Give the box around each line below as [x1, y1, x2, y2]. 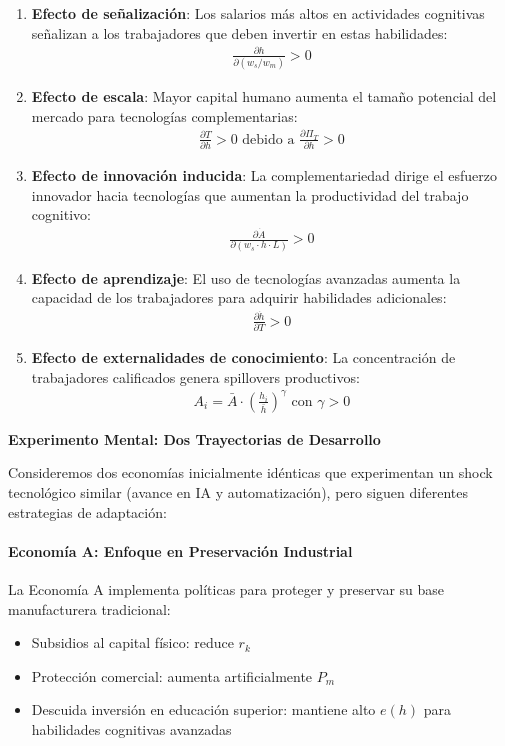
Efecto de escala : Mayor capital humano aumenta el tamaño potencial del [31, 86, 497, 107]
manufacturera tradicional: [8, 598, 171, 619]
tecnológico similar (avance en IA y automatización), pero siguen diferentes [8, 482, 468, 503]
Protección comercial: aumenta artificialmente [31, 665, 313, 686]
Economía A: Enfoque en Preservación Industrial [8, 540, 353, 561]
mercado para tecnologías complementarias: [31, 105, 298, 126]
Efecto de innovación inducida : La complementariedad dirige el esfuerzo [31, 165, 497, 186]
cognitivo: [31, 204, 91, 225]
